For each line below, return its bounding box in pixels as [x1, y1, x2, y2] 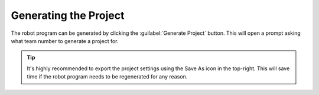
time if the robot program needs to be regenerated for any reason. [27, 73, 188, 80]
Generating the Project [11, 9, 125, 22]
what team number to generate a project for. [11, 37, 119, 44]
